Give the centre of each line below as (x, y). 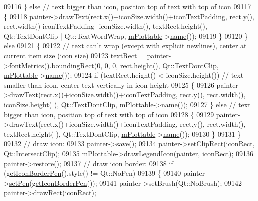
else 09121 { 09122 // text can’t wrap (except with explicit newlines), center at (125, 46)
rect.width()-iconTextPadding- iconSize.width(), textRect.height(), (106, 26)
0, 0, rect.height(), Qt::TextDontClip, (161, 65)
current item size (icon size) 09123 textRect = (74, 55)
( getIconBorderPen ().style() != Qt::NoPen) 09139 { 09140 (93, 173)
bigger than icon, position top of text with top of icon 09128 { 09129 (109, 114)
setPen (19, 182)
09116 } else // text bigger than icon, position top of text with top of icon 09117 (128, 6)
